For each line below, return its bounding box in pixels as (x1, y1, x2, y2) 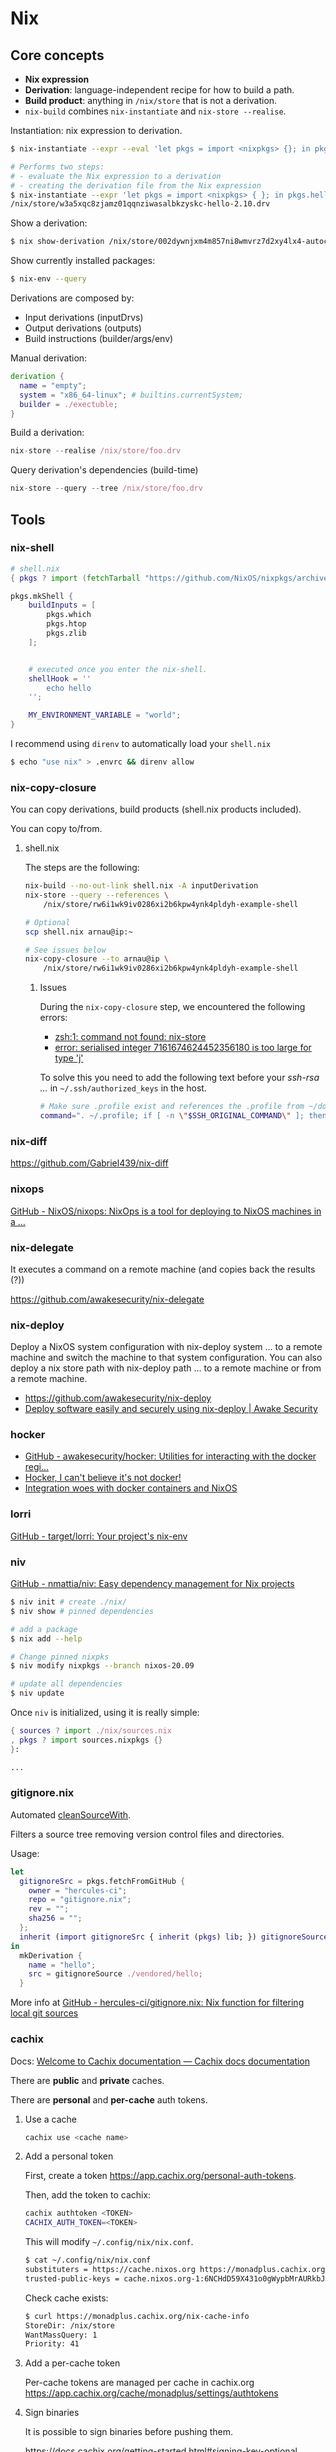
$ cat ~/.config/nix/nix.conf (24, 2255, 152, 2266)
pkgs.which (46, 610, 92, 620)
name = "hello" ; (28, 1960, 97, 1970)
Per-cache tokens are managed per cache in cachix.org (24, 2377, 255, 2389)
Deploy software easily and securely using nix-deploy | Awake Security (24, 1403, 318, 1415)
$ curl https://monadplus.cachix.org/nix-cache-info (24, 2311, 250, 2321)
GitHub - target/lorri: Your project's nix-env (10, 1530, 188, 1542)
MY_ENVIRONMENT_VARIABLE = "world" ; (28, 710, 182, 721)
